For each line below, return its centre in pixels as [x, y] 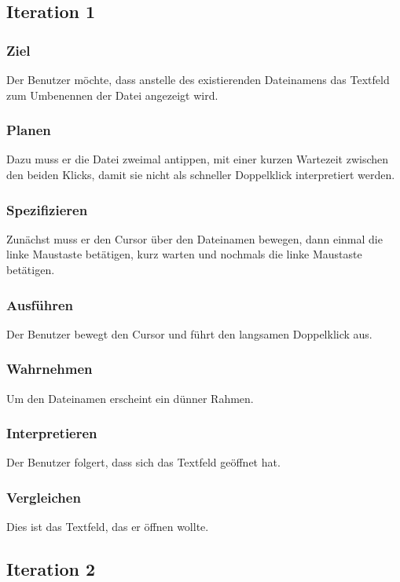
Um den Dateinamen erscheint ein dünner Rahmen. [130, 398]
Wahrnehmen [50, 369]
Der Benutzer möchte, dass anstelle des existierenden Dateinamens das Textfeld [198, 79]
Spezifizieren [47, 209]
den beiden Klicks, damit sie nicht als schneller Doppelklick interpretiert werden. [201, 174]
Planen [29, 130]
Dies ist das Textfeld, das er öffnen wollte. [108, 527]
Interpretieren [52, 433]
